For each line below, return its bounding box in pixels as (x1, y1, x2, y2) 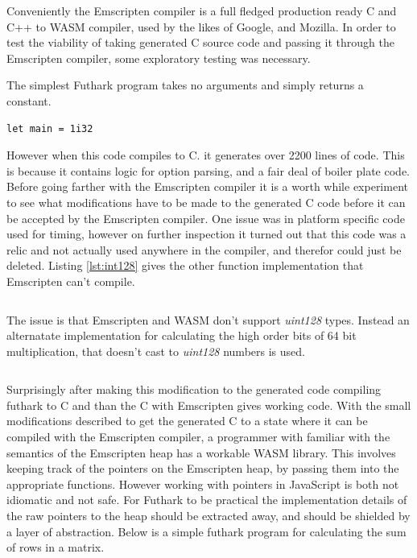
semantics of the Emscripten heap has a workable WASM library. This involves (6, 444, 396, 461)
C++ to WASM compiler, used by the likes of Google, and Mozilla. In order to (6, 18, 396, 35)
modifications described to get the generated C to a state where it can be (6, 412, 368, 429)
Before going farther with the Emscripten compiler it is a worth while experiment (6, 178, 408, 195)
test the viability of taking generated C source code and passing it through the (6, 34, 394, 51)
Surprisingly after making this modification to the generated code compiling (6, 381, 382, 398)
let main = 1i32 (6, 122, 93, 134)
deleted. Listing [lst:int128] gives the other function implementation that (6, 257, 364, 274)
